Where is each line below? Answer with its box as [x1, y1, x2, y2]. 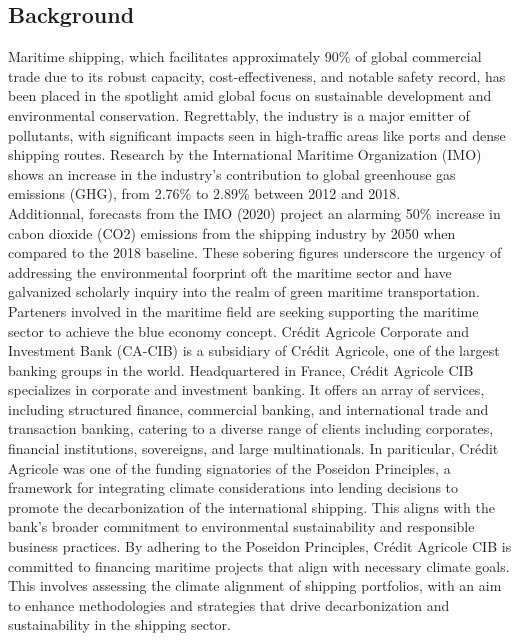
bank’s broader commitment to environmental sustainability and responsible [8, 516, 475, 537]
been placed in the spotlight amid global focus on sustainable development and [8, 85, 492, 106]
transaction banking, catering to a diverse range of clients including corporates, [8, 418, 494, 439]
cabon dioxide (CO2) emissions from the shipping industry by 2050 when [8, 222, 456, 243]
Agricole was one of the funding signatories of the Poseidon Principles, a [8, 457, 451, 478]
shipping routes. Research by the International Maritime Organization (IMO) [8, 144, 482, 165]
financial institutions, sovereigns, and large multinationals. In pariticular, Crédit [8, 438, 499, 459]
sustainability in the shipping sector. [8, 614, 231, 635]
